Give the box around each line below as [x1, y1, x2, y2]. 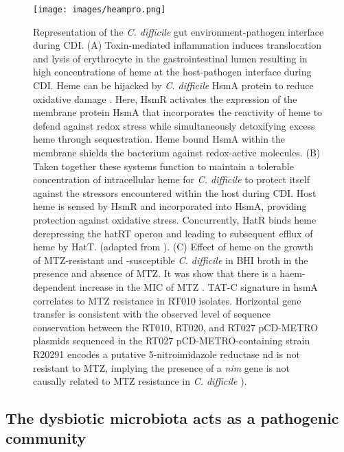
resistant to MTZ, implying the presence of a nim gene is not [33, 360, 290, 374]
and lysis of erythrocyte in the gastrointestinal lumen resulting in [33, 51, 308, 65]
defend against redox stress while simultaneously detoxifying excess [33, 118, 315, 132]
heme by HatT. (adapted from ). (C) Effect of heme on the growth [33, 239, 314, 254]
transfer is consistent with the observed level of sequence [33, 307, 271, 321]
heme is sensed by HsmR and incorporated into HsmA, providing [33, 199, 307, 213]
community [5, 427, 87, 449]
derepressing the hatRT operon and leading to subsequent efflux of [33, 226, 313, 240]
